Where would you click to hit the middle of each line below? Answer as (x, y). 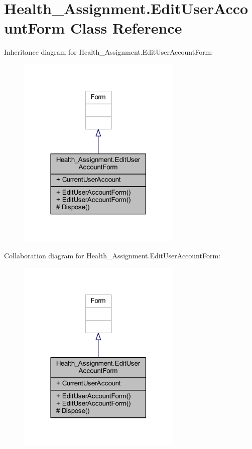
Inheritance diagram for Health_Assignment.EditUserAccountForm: (109, 52)
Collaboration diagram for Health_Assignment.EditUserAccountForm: (112, 256)
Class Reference (126, 28)
